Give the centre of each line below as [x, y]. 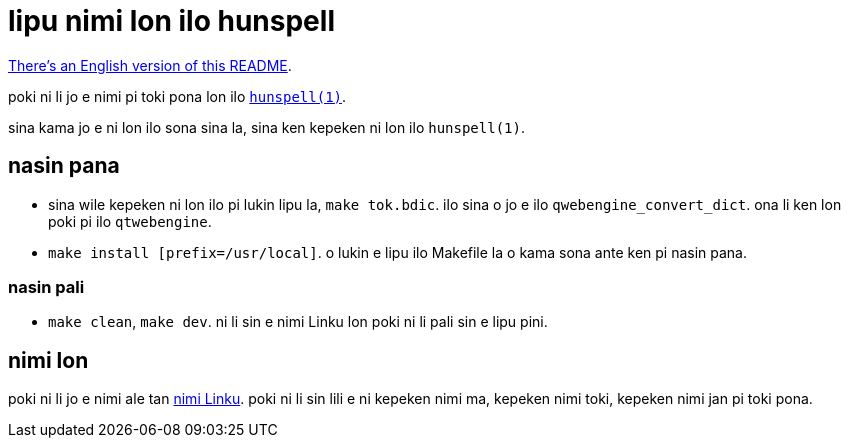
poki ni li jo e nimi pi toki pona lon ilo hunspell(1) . [177, 96]
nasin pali [46, 286]
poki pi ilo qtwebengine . [130, 221]
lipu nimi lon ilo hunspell [171, 21]
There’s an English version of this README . [150, 65]
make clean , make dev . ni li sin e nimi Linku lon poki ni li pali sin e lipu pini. [298, 322]
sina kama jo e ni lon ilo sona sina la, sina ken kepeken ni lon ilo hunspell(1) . [266, 127]
